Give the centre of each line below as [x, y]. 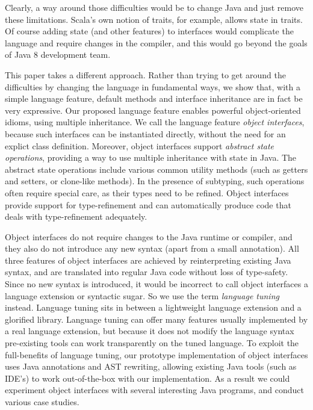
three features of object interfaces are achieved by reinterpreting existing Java [148, 260]
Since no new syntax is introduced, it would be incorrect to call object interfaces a [156, 284]
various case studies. [42, 402]
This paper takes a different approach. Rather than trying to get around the [145, 74]
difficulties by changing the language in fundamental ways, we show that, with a [153, 86]
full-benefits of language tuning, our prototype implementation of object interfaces [156, 354]
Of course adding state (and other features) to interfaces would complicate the [149, 31]
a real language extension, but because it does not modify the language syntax [150, 331]
